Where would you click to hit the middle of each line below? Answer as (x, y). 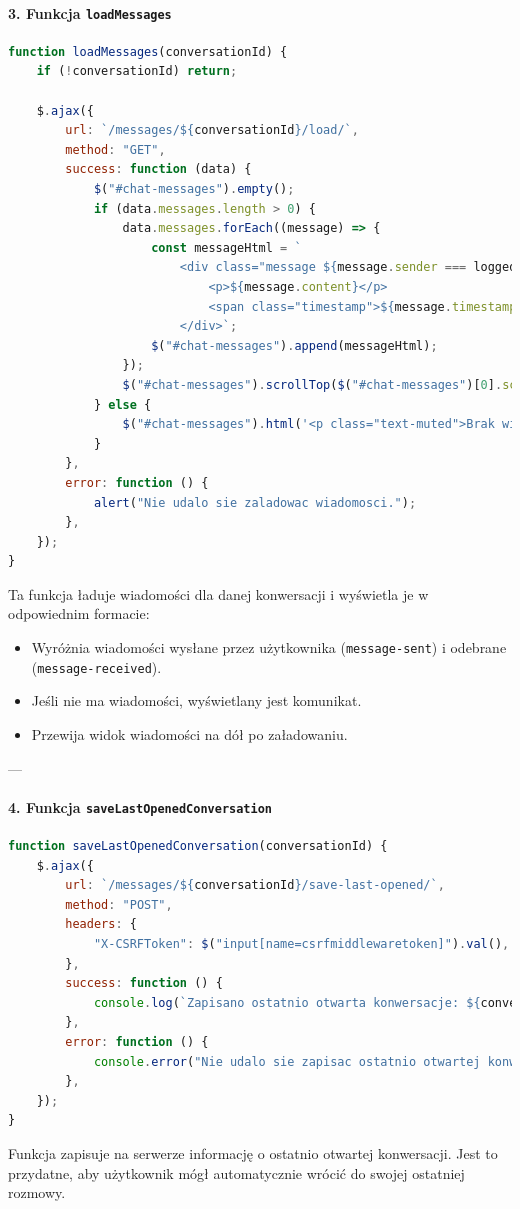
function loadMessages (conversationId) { (148, 51)
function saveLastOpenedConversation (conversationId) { (198, 846)
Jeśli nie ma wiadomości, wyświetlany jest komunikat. (196, 700)
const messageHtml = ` (226, 247)
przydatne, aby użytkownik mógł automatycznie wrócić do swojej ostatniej (236, 1172)
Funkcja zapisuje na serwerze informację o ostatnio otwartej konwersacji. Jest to (253, 1152)
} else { (122, 404)
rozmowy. (37, 1192)
